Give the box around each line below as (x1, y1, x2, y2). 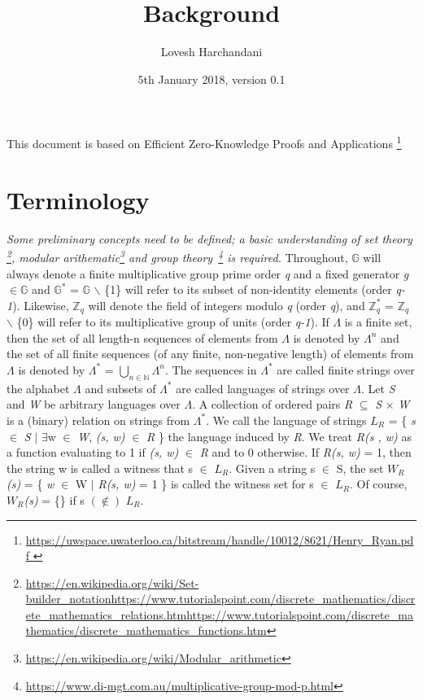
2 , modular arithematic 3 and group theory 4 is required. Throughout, (7, 247, 348, 265)
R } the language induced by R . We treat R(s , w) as (146, 427, 412, 444)
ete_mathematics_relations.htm (25, 606, 187, 623)
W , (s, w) (77, 427, 125, 444)
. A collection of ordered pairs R (192, 396, 353, 413)
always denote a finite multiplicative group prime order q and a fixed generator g (7, 265, 409, 282)
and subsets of (85, 379, 156, 396)
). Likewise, (12, 296, 69, 313)
